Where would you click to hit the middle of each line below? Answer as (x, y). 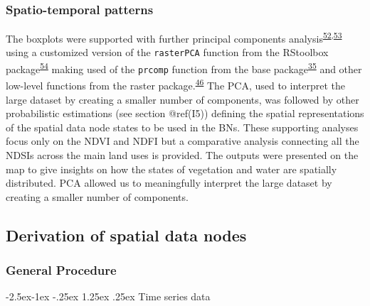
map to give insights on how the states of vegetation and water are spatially (171, 169)
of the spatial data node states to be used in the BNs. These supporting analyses (182, 127)
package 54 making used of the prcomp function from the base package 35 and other (184, 68)
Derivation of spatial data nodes (126, 235)
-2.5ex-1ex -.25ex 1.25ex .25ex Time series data (108, 296)
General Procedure (61, 270)
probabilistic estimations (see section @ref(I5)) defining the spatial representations (185, 113)
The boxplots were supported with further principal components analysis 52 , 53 (174, 37)
